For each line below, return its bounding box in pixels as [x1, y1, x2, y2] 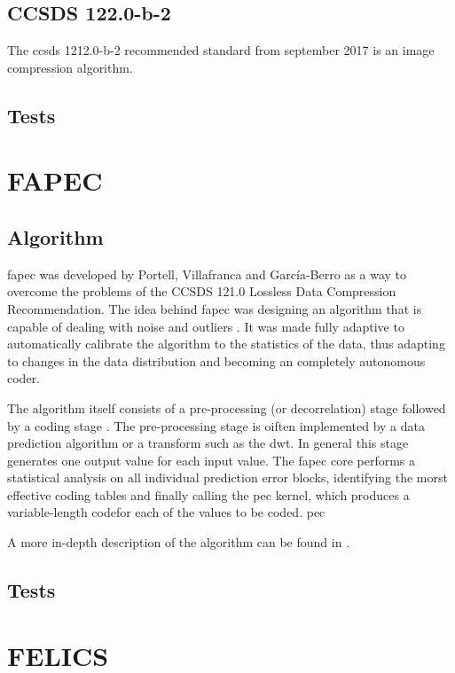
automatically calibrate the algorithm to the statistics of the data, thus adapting [7, 334, 445, 353]
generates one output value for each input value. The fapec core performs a [7, 450, 416, 469]
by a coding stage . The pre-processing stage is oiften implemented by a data [7, 416, 425, 434]
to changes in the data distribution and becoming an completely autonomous [7, 351, 426, 370]
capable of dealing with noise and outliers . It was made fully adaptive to [7, 317, 404, 335]
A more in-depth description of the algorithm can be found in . [7, 533, 350, 552]
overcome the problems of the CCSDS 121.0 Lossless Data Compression [7, 282, 396, 301]
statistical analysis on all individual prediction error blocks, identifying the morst [7, 468, 448, 487]
